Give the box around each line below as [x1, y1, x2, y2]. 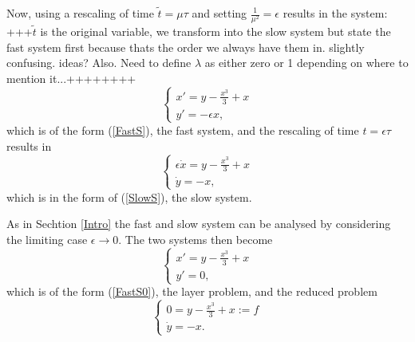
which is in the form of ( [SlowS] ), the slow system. [6, 188, 252, 205]
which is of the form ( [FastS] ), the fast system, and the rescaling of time [6, 121, 359, 138]
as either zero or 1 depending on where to [204, 54, 409, 71]
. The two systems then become [118, 231, 273, 248]
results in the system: [283, 5, 388, 21]
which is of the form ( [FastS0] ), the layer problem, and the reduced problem [6, 283, 377, 300]
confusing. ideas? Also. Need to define [6, 54, 192, 71]
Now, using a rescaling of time [6, 5, 154, 21]
